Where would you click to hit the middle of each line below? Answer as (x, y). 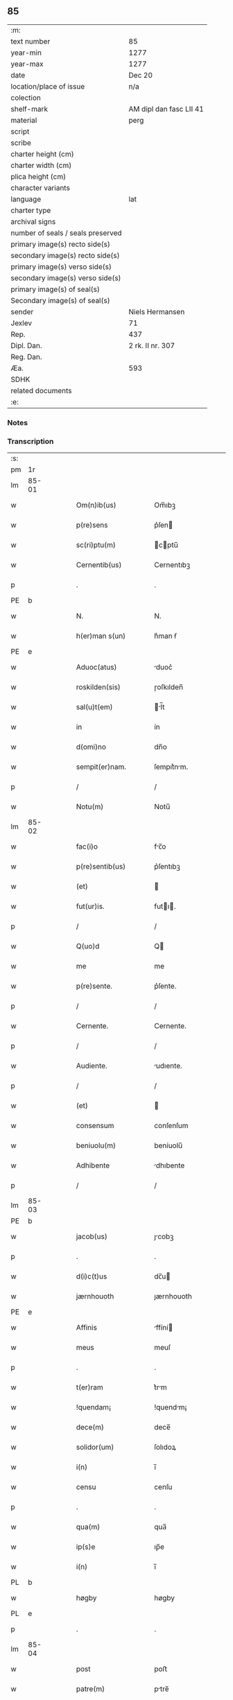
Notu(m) (90, 807)
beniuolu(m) (96, 1145)
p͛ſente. (165, 986)
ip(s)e (86, 1547)
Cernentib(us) (99, 565)
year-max (27, 64)
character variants (41, 188)
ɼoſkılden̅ (169, 687)
